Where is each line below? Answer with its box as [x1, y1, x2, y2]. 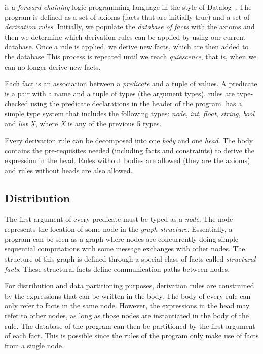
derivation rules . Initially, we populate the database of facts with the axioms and [5, 21, 255, 32]
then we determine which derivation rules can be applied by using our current [5, 31, 246, 42]
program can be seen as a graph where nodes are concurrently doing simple [5, 233, 239, 244]
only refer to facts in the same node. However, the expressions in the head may [5, 300, 250, 311]
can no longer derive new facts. [5, 61, 101, 72]
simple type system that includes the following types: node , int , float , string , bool [5, 108, 255, 118]
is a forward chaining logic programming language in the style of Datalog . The [5, 2, 252, 12]
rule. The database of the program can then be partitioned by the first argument [5, 320, 255, 331]
